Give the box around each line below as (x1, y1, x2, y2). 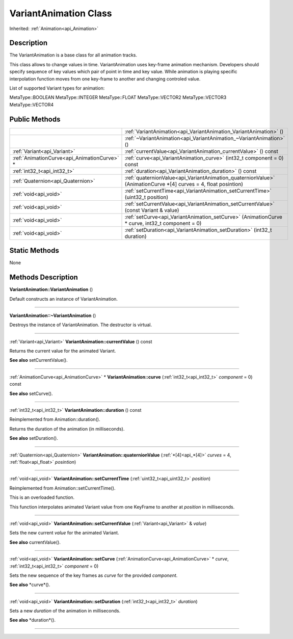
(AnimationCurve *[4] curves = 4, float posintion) (124, 180, 244, 188)
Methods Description (9, 273, 78, 282)
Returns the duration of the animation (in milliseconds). (9, 425, 125, 432)
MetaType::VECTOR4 (9, 101, 54, 108)
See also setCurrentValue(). (9, 357, 68, 363)
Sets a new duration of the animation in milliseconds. (9, 608, 121, 614)
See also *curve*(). (9, 581, 50, 588)
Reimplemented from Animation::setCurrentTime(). (9, 485, 116, 491)
